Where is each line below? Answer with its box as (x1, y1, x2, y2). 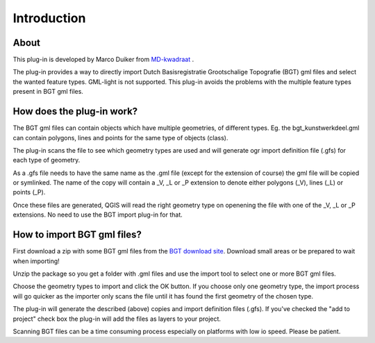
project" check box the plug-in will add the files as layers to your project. (12, 315, 222, 323)
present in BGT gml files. (12, 87, 83, 96)
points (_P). (12, 188, 46, 196)
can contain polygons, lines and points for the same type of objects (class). (12, 133, 228, 142)
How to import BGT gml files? (12, 229, 142, 241)
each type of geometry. (12, 156, 81, 165)
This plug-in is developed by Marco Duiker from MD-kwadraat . (12, 56, 194, 64)
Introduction (12, 10, 86, 26)
